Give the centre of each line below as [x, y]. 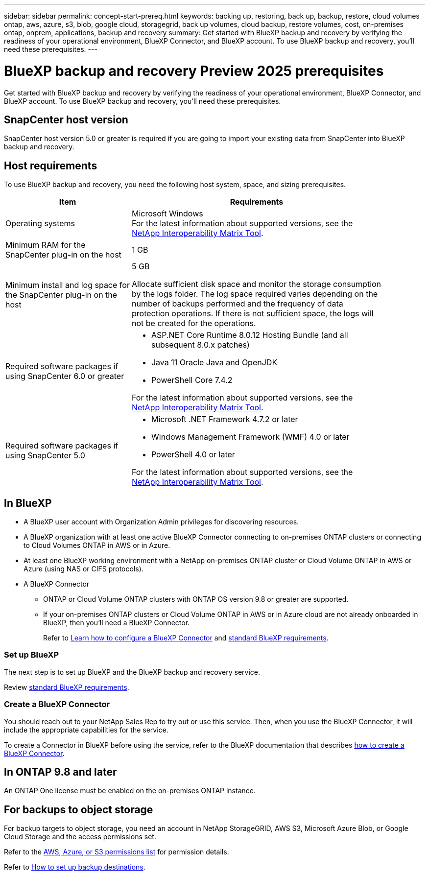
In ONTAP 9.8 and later [60, 772]
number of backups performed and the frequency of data [237, 304]
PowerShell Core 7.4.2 [192, 380]
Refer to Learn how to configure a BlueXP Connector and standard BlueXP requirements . [186, 638]
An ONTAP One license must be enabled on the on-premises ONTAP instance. [130, 791]
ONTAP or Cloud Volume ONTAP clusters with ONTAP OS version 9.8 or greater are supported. [196, 599]
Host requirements [51, 166]
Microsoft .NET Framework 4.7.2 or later [225, 419]
